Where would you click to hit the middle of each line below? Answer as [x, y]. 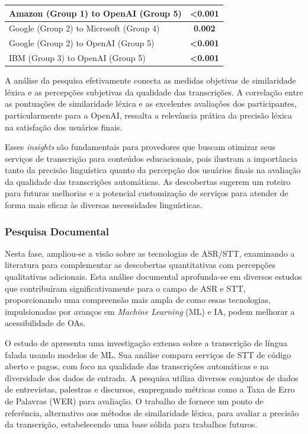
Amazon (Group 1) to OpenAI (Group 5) [95, 13]
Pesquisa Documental [57, 231]
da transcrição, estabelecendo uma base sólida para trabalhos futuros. [131, 424]
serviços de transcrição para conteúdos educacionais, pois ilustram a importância [151, 158]
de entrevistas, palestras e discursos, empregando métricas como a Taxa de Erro [150, 389]
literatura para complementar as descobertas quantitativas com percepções [140, 265]
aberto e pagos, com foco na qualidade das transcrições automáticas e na [137, 366]
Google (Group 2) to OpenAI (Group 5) [82, 43]
